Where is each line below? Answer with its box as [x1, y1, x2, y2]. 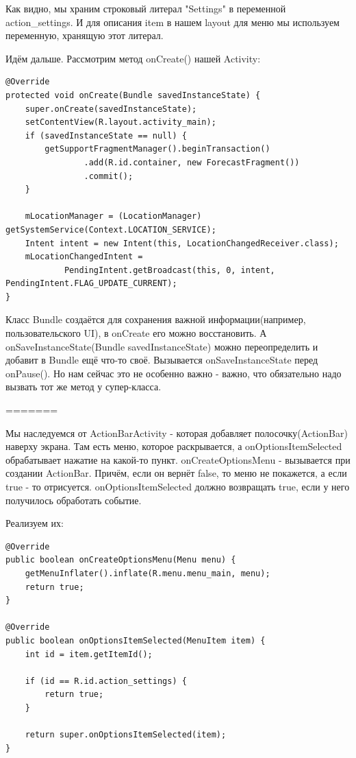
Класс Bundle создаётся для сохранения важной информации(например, [5, 312, 306, 327]
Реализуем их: [5, 516, 64, 530]
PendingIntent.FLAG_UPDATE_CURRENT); [5, 279, 177, 289]
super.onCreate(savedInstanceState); [25, 104, 197, 114]
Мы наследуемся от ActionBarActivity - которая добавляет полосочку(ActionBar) [5, 425, 348, 440]
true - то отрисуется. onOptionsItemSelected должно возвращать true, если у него [5, 479, 350, 493]
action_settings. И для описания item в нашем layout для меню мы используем [5, 14, 340, 29]
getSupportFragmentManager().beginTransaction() [44, 144, 270, 154]
